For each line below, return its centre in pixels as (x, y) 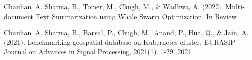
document (19, 16)
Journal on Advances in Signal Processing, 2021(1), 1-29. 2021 (98, 51)
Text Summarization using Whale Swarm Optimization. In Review (136, 16)
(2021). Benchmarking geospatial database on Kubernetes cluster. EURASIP (120, 42)
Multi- (235, 6)
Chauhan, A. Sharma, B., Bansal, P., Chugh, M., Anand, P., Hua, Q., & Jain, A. (126, 32)
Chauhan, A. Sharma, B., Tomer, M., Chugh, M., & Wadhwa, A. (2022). (114, 6)
